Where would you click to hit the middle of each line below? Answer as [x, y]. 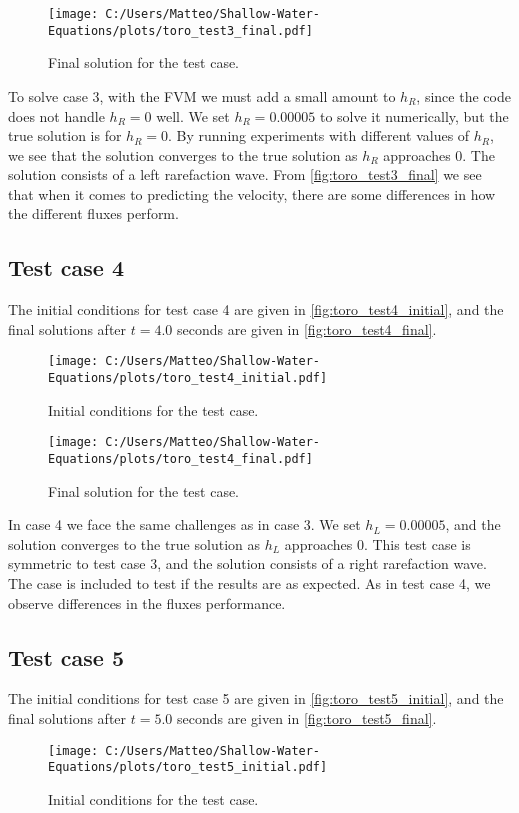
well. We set [193, 115]
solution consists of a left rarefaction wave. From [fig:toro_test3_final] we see [245, 174]
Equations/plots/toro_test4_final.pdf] [180, 459]
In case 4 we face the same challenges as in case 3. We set [184, 524]
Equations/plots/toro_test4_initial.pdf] [188, 378]
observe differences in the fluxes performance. [147, 602]
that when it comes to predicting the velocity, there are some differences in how [252, 193]
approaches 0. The [439, 154]
